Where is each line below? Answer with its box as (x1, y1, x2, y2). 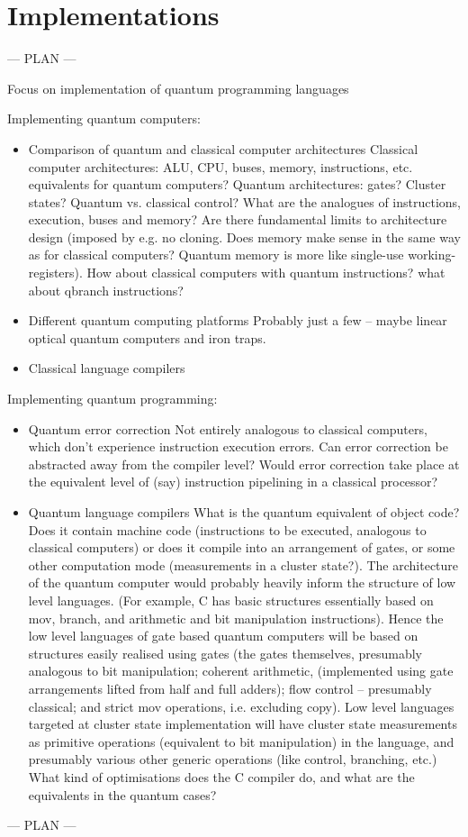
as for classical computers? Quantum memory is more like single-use (28, 245, 404, 264)
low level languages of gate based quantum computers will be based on (28, 626, 418, 645)
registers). (28, 263, 83, 282)
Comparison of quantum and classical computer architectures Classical (28, 139, 418, 158)
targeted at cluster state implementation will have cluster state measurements (28, 714, 457, 733)
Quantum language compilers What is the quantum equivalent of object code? (28, 503, 460, 521)
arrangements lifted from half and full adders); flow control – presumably (28, 678, 432, 697)
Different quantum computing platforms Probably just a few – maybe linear (28, 311, 447, 330)
